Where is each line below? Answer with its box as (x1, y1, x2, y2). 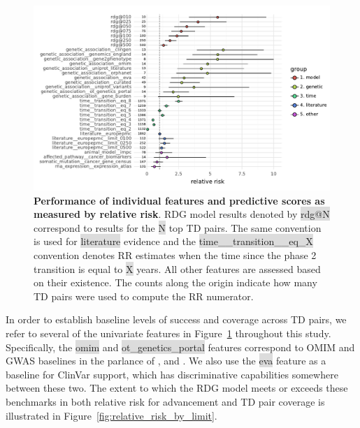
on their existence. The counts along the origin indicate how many (34, 275, 317, 290)
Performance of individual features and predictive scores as (34, 193, 325, 207)
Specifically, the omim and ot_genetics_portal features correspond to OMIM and (6, 339, 355, 354)
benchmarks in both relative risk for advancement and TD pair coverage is (6, 394, 325, 408)
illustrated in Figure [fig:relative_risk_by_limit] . (6, 408, 217, 422)
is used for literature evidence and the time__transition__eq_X (34, 234, 313, 249)
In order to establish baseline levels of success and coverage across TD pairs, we (6, 312, 347, 327)
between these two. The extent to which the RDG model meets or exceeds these (6, 381, 348, 395)
